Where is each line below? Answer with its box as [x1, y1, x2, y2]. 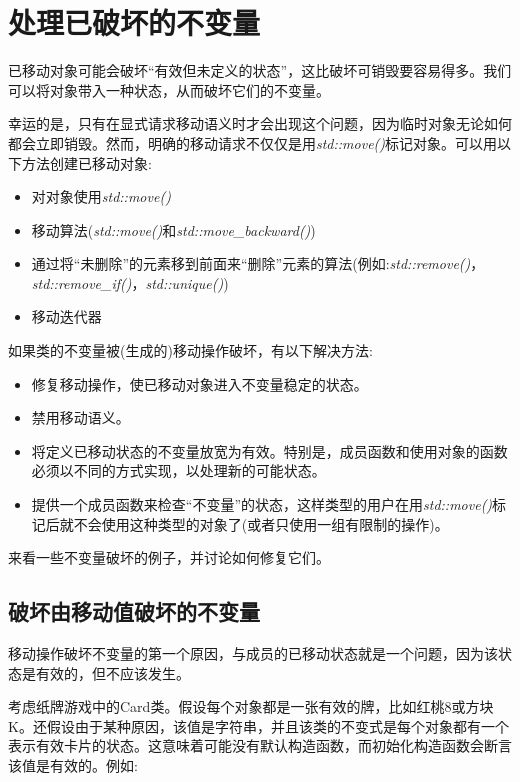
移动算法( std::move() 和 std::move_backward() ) [31, 219, 316, 240]
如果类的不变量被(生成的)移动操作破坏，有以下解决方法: [8, 340, 373, 361]
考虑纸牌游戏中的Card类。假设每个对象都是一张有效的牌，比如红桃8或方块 [8, 696, 494, 717]
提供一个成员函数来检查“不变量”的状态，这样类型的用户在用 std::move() [31, 494, 493, 515]
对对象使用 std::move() [31, 186, 171, 207]
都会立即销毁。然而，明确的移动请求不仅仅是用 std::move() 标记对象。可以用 [8, 132, 498, 153]
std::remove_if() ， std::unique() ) [31, 272, 229, 293]
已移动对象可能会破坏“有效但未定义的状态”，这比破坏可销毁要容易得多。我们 [8, 60, 512, 81]
